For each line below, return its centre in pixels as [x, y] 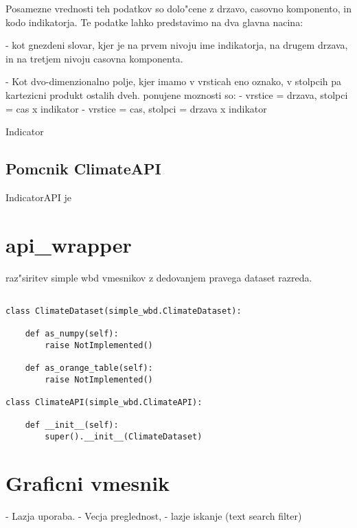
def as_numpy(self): [72, 334]
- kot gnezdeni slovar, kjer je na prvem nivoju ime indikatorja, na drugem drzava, [177, 45]
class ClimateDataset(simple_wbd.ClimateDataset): [124, 311]
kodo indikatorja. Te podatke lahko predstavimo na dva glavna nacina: [154, 22]
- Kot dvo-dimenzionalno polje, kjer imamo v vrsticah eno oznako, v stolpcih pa [174, 81]
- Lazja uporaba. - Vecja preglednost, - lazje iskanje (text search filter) [154, 515]
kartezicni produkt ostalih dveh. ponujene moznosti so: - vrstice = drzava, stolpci [177, 94]
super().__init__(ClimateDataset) [124, 437]
